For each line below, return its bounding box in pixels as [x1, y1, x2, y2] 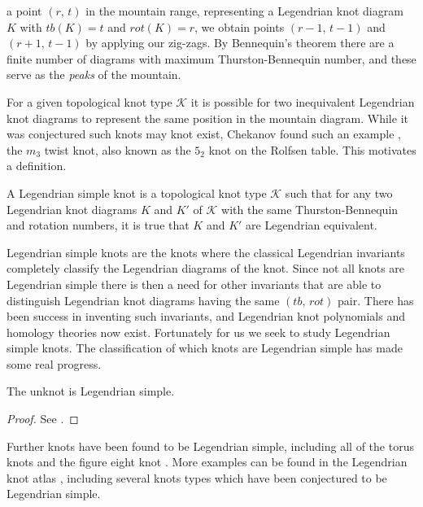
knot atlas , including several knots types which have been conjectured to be [7, 469, 387, 486]
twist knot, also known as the [44, 141, 191, 158]
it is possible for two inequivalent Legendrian [190, 93, 415, 110]
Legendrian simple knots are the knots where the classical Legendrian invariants [7, 243, 405, 260]
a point [7, 2, 42, 19]
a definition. [7, 157, 67, 174]
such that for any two [285, 184, 393, 201]
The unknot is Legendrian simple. [7, 382, 175, 400]
